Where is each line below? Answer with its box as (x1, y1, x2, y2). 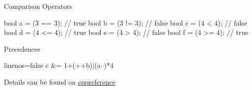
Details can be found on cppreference (4, 76, 115, 87)
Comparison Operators (4, 1, 73, 11)
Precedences (4, 43, 40, 54)
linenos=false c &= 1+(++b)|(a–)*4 (4, 60, 114, 70)
